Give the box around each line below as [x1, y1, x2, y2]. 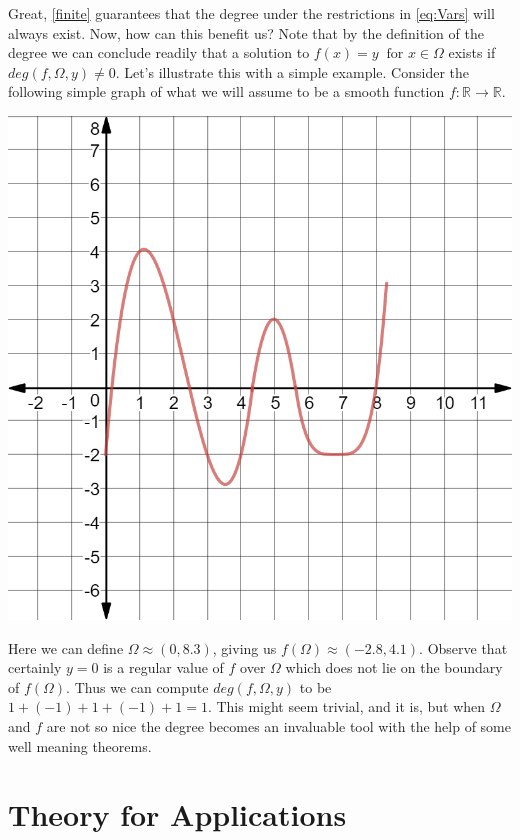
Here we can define [8, 637, 124, 658]
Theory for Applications [8, 794, 347, 835]
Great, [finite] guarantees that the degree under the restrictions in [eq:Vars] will [8, 3, 495, 23]
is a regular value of [103, 657, 224, 678]
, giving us [212, 637, 277, 658]
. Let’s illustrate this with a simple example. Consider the [115, 61, 470, 82]
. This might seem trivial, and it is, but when [207, 696, 486, 717]
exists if [448, 42, 496, 63]
